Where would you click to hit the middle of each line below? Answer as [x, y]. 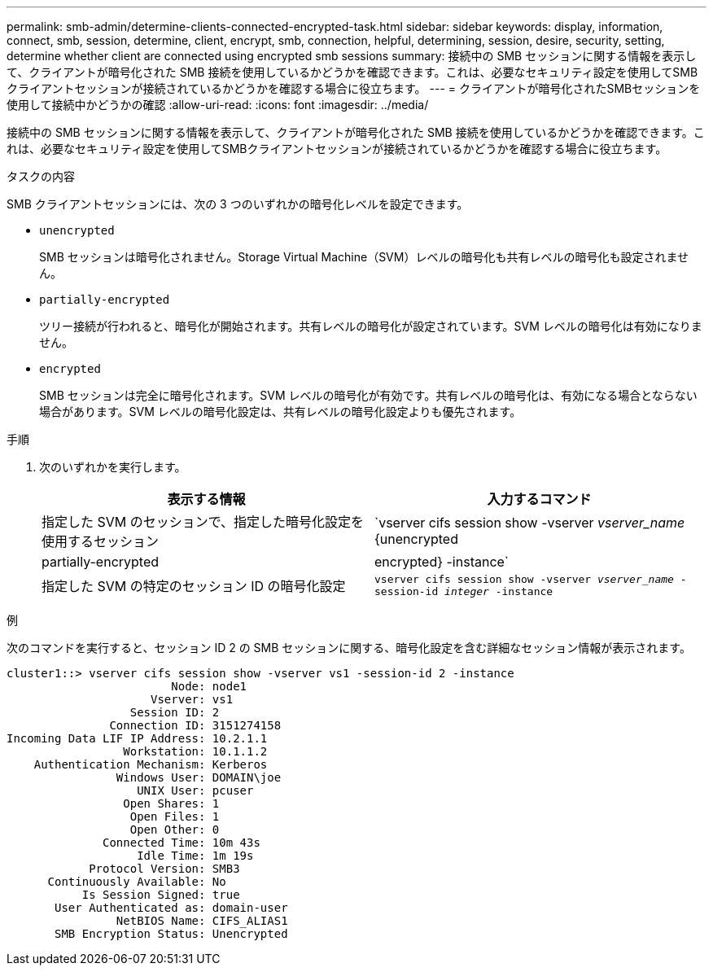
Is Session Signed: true [161, 895]
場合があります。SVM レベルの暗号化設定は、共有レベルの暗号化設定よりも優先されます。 [280, 412]
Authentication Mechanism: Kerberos [151, 764]
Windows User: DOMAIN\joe [199, 777]
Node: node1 [209, 686]
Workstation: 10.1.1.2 [195, 751]
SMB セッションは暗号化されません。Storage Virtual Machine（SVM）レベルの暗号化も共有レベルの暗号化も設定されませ [364, 257]
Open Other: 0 [175, 830]
